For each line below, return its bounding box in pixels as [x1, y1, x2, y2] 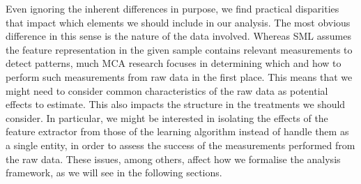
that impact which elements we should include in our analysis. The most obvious [6, 15, 351, 29]
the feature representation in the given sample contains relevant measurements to [6, 42, 353, 56]
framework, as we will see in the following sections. [6, 165, 222, 180]
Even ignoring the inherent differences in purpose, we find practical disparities [6, 1, 339, 15]
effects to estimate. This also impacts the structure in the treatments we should [6, 97, 346, 112]
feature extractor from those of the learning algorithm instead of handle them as [6, 124, 349, 139]
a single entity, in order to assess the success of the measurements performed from [6, 137, 355, 152]
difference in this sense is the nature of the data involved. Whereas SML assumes [6, 29, 351, 43]
